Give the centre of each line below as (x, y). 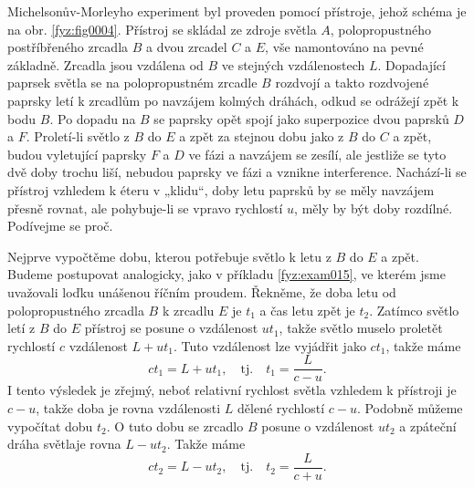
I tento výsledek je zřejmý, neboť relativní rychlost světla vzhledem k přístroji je (232, 390)
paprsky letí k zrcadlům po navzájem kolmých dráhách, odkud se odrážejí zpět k (233, 100)
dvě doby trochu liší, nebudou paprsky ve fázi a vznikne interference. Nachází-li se (237, 172)
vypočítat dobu (50, 426)
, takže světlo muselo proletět (361, 328)
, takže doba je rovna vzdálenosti (128, 407)
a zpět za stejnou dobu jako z (262, 136)
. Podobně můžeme (410, 407)
